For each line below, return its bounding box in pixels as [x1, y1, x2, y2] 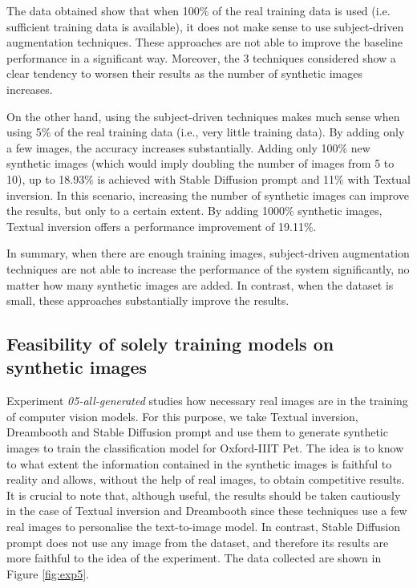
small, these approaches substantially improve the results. [6, 292, 289, 309]
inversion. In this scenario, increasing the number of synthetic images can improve [6, 186, 409, 203]
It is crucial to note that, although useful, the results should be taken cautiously [6, 486, 401, 503]
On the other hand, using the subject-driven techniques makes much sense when [6, 107, 400, 124]
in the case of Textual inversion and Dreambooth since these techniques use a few [6, 502, 407, 519]
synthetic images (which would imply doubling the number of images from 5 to [6, 155, 395, 172]
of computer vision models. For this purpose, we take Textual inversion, [6, 408, 358, 424]
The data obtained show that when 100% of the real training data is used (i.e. [6, 2, 391, 18]
